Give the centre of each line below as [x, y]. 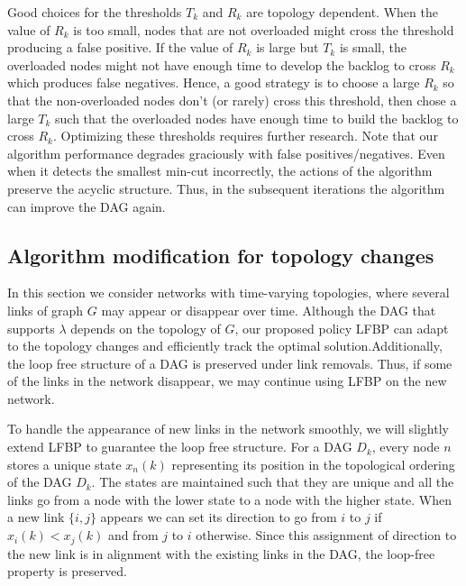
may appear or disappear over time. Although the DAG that [269, 310]
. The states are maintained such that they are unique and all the [273, 482]
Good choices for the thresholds [95, 12]
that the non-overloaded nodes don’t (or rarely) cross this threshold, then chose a [232, 100]
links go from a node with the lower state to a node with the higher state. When [230, 499]
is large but [288, 47]
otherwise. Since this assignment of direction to [326, 535]
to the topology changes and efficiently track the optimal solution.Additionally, [225, 346]
